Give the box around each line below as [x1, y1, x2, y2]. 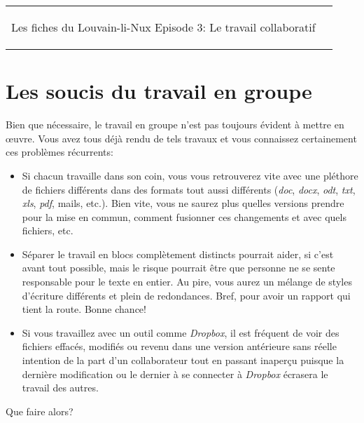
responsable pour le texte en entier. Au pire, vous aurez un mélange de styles [22, 274, 352, 289]
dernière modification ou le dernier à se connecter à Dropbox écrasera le [22, 366, 328, 381]
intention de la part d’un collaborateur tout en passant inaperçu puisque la [22, 353, 344, 368]
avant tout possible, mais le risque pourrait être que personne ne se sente [22, 260, 335, 275]
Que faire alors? [6, 403, 73, 418]
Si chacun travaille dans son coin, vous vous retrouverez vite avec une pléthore [22, 168, 358, 182]
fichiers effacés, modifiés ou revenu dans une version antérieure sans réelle [22, 339, 337, 354]
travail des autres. [22, 380, 99, 395]
